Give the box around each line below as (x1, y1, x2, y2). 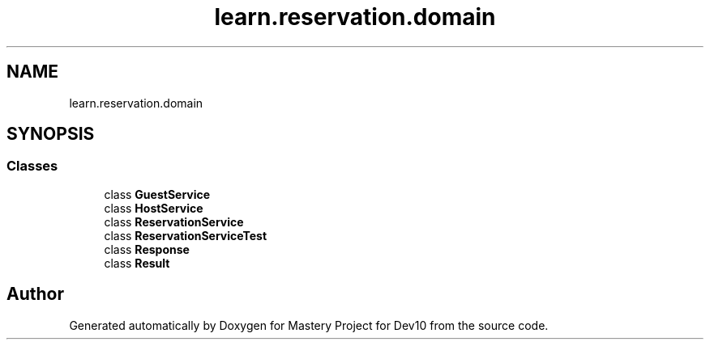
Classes (6, 158, 58, 175)
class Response (104, 242, 190, 256)
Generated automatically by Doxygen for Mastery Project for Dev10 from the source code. (69, 318, 549, 332)
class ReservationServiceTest (104, 228, 267, 243)
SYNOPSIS (6, 124, 95, 145)
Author (6, 284, 64, 305)
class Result (104, 255, 170, 270)
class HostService (104, 200, 203, 215)
